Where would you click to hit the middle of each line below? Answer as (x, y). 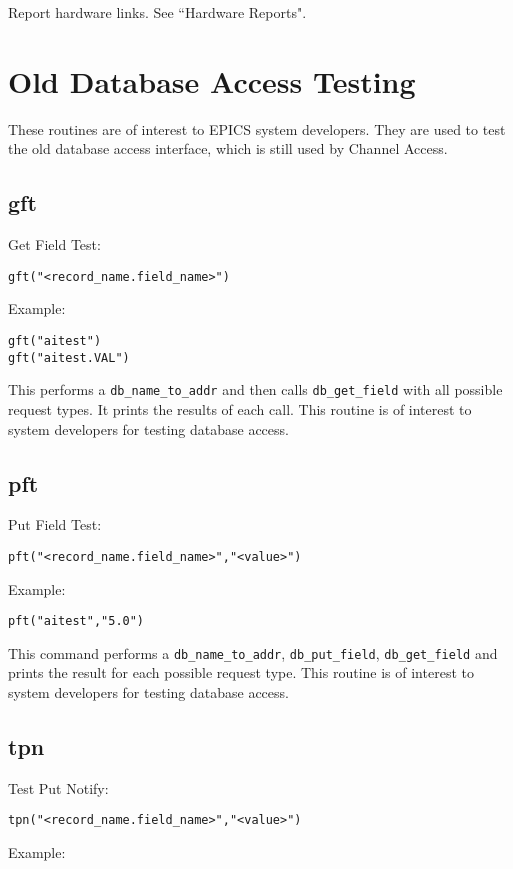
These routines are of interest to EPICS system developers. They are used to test (257, 128)
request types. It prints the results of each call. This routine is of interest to (240, 408)
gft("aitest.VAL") (69, 357)
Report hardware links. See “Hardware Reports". (157, 12)
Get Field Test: (54, 244)
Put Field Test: (55, 524)
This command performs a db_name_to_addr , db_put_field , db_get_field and (253, 652)
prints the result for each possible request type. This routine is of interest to (241, 672)
